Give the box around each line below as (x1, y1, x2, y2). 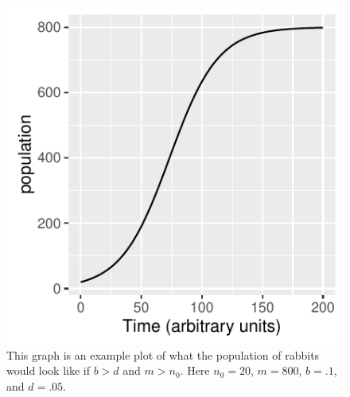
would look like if (6, 362, 91, 379)
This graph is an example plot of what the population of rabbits (6, 346, 320, 363)
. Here (180, 362, 210, 379)
